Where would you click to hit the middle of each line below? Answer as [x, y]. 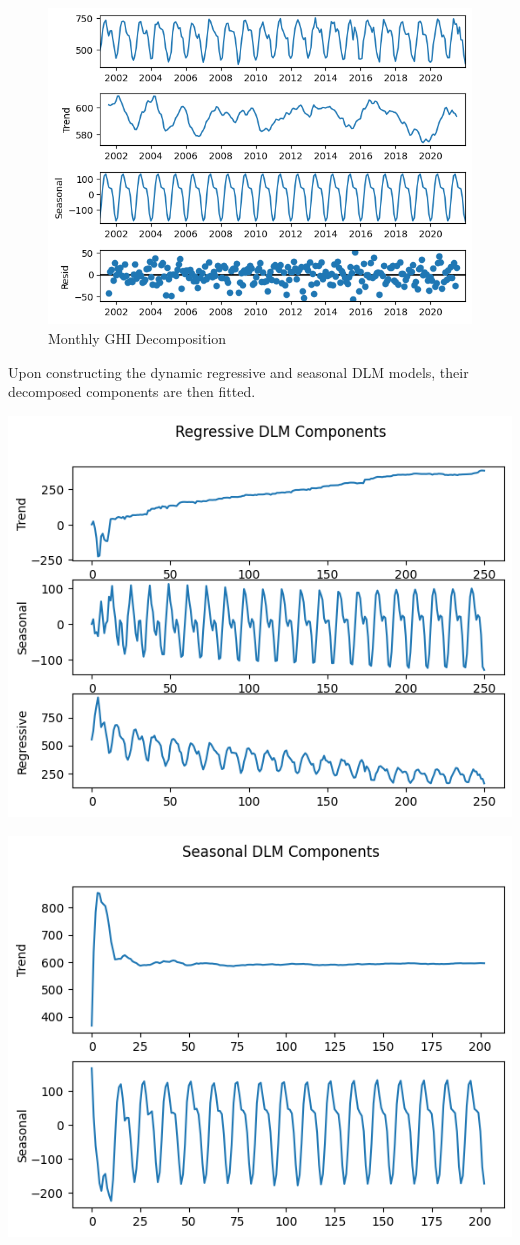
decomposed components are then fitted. [132, 391]
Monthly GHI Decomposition [137, 337]
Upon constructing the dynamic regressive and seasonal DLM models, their [238, 371]
